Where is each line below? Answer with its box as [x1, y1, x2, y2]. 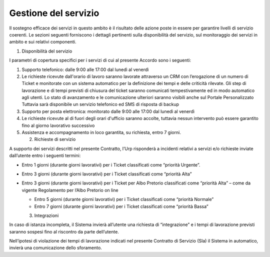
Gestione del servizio [9, 7, 99, 18]
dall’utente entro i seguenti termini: [9, 152, 81, 158]
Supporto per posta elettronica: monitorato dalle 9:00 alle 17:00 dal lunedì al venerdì [21, 108, 195, 114]
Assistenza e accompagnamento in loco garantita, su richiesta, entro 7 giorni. [21, 129, 181, 135]
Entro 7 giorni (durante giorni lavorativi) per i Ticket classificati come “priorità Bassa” [34, 203, 208, 209]
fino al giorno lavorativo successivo [21, 122, 95, 128]
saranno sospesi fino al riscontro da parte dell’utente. [9, 228, 119, 234]
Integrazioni [34, 212, 59, 218]
